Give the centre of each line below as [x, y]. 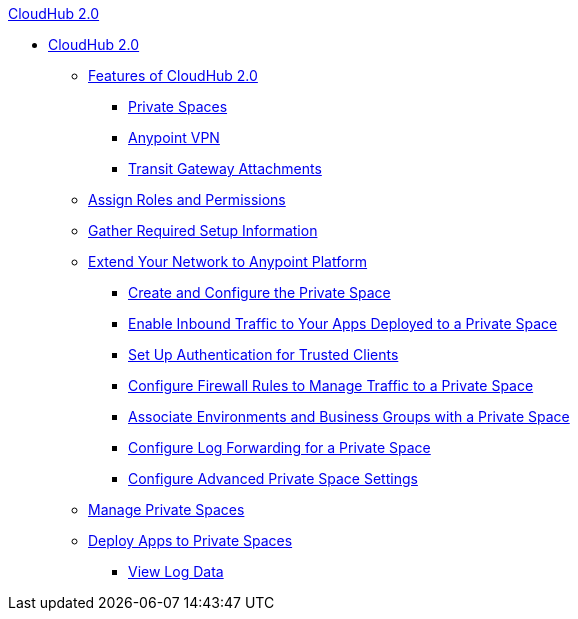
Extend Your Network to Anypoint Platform [228, 261]
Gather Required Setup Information [203, 230]
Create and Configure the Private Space [259, 292]
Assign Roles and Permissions [187, 199]
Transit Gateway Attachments [225, 168]
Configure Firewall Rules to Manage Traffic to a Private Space [331, 385]
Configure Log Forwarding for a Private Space [279, 447]
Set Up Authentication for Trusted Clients [263, 354]
